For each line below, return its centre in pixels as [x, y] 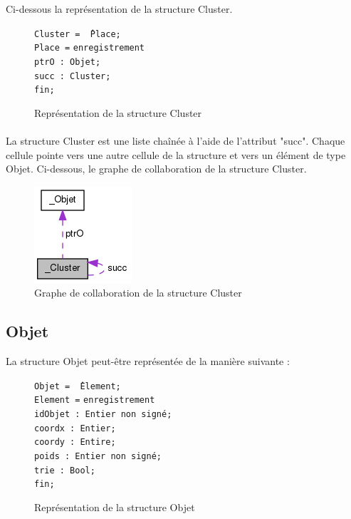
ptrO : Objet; [68, 62]
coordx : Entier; [75, 428]
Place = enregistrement [90, 48]
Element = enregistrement [95, 400]
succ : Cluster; [73, 76]
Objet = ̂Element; [78, 386]
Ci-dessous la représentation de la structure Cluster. [119, 9]
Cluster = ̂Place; [78, 34]
